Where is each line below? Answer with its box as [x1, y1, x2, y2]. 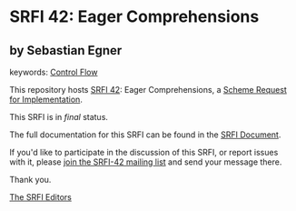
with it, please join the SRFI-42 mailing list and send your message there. [9, 156, 282, 167]
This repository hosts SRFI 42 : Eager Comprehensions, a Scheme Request [9, 85, 288, 95]
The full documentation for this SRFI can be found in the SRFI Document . [9, 129, 281, 140]
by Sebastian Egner [9, 43, 123, 58]
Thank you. [9, 175, 52, 185]
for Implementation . [9, 94, 84, 105]
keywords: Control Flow [9, 66, 98, 77]
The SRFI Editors [9, 192, 73, 202]
